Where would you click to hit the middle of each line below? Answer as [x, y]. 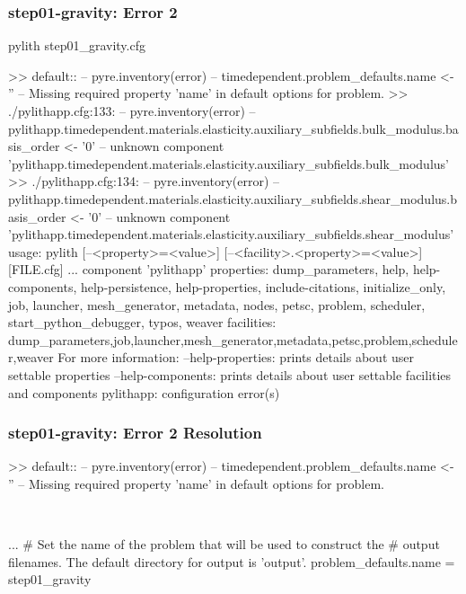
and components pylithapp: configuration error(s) [144, 392]
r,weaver [31, 357]
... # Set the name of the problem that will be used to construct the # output [224, 544]
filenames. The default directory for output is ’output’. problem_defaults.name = [232, 561]
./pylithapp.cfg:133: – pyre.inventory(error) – [132, 111]
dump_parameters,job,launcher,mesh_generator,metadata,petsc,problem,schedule [233, 339]
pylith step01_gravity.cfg [77, 45]
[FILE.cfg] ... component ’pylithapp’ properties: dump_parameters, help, [209, 269]
